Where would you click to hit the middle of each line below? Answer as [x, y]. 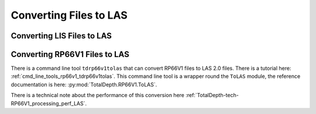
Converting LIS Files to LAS [61, 36]
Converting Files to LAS [69, 15]
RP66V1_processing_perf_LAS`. [49, 103]
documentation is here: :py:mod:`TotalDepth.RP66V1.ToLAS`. [84, 84]
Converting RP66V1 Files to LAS [70, 54]
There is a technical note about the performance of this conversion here [97, 95]
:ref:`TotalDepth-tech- [212, 95]
